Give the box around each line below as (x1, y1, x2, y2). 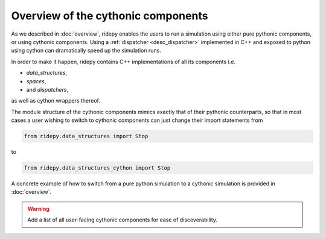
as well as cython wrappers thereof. (11, 97, 101, 104)
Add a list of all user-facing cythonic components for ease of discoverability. (27, 216, 217, 223)
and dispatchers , (26, 86, 69, 93)
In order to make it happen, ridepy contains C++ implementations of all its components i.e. (11, 58, 235, 65)
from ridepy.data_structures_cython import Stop (24, 165, 171, 171)
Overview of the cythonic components (11, 9, 208, 22)
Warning (27, 205, 50, 212)
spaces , (26, 77, 46, 84)
